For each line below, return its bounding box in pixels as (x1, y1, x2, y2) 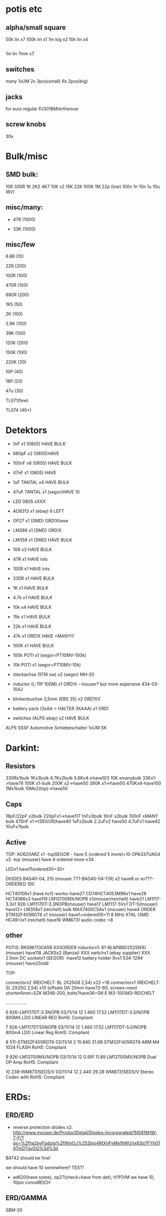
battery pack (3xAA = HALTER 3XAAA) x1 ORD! (12, 706, 109, 712)
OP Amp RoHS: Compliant (5, 1059, 58, 1065)
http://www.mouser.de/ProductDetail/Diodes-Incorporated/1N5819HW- (12, 1129, 158, 1135)
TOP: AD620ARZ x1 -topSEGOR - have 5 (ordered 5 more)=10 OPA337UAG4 (5, 851, 161, 857)
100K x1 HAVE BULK (12, 643, 54, 649)
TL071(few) (5, 398, 29, 404)
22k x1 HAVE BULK (12, 623, 51, 629)
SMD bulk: (5, 170, 39, 179)
